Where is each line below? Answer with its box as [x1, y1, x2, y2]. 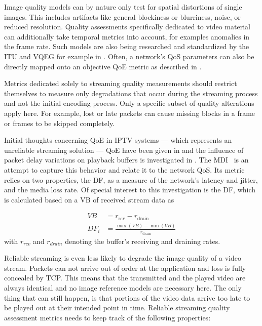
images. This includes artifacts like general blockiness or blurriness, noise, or [4, 11, 241, 22]
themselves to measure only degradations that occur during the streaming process [4, 88, 258, 98]
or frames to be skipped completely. [4, 117, 115, 128]
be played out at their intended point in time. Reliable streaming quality [4, 302, 230, 313]
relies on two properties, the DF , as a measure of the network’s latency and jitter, [4, 174, 258, 185]
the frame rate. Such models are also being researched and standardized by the [4, 41, 249, 52]
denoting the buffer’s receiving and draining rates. [65, 235, 220, 246]
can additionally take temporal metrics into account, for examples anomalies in [4, 31, 250, 42]
